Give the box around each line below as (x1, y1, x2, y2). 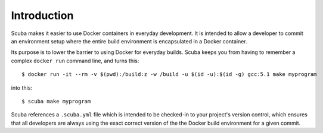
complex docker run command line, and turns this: (11, 57, 139, 64)
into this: (11, 84, 33, 91)
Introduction (11, 9, 74, 22)
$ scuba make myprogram (21, 98, 91, 104)
